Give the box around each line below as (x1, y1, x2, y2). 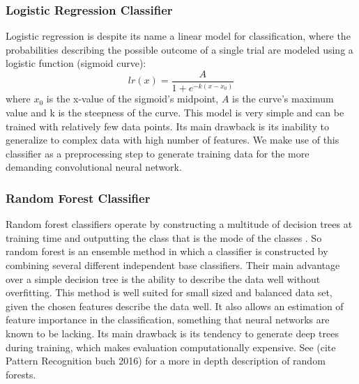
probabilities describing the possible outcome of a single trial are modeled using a (6, 42, 353, 56)
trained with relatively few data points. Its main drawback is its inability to (6, 118, 330, 133)
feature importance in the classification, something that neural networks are (6, 312, 330, 327)
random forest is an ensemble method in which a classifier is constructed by (6, 244, 328, 259)
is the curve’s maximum (232, 91, 334, 106)
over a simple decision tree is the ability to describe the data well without (6, 271, 321, 286)
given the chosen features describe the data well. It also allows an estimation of (6, 298, 344, 313)
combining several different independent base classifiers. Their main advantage (6, 257, 340, 272)
